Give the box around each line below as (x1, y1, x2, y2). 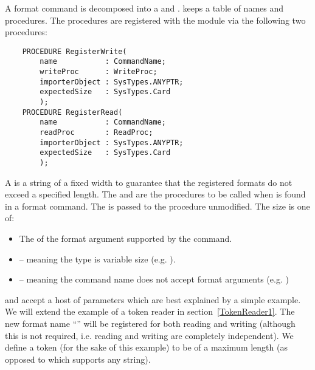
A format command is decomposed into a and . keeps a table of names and (5, 2, 284, 14)
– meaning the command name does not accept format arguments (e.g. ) (19, 273, 289, 286)
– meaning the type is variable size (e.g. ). (19, 252, 176, 265)
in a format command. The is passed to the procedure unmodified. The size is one (5, 199, 310, 212)
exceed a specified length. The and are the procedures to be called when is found (5, 188, 306, 200)
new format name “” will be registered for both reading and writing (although (5, 317, 296, 329)
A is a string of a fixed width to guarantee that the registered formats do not (5, 176, 292, 188)
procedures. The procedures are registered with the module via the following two (5, 13, 306, 26)
